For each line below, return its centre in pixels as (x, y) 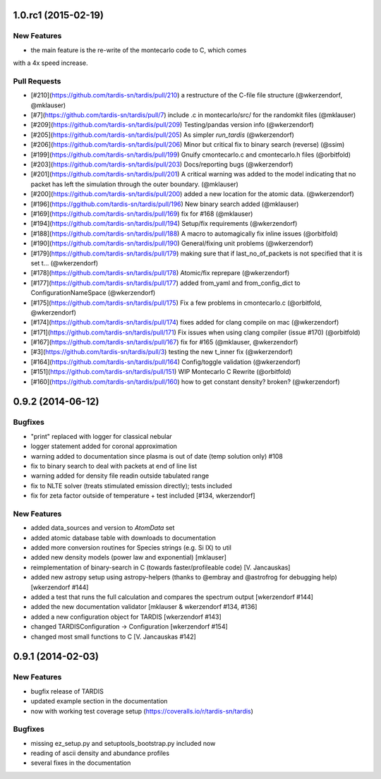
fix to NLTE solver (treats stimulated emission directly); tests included (131, 485)
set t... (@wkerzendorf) (65, 263)
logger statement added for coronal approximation (104, 446)
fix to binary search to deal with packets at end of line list (114, 466)
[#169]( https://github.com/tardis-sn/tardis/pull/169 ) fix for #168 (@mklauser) (142, 213)
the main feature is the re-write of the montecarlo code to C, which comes (139, 50)
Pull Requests (37, 81)
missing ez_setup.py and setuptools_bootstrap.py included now (123, 743)
